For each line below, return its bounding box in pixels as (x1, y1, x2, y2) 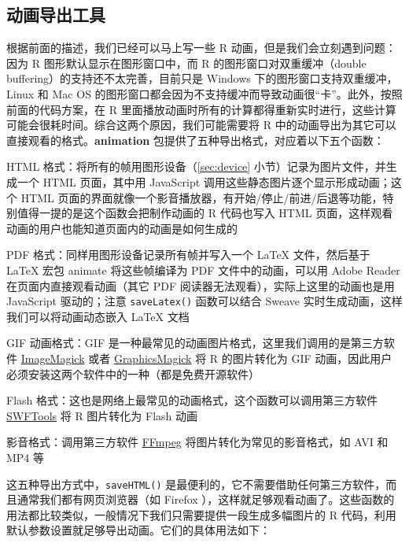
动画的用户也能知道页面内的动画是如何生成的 (6, 220, 238, 236)
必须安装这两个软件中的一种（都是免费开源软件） (6, 365, 260, 382)
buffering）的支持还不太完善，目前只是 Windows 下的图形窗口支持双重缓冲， (6, 70, 398, 87)
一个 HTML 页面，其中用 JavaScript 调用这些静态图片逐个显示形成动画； (17, 173, 391, 190)
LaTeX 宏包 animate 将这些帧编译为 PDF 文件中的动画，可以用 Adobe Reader (6, 261, 400, 278)
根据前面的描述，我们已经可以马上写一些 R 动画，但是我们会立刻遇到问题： (6, 39, 396, 56)
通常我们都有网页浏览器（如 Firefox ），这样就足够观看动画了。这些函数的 (17, 491, 395, 508)
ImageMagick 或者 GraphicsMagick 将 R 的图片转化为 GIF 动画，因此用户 (20, 349, 392, 366)
